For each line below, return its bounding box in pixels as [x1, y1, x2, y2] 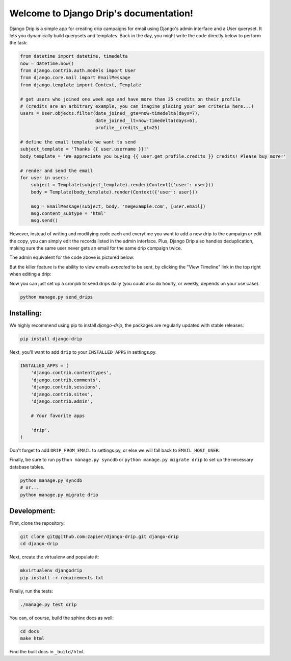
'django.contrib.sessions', [31, 384, 101, 390]
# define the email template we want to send [20, 139, 136, 145]
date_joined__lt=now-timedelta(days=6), [95, 117, 198, 124]
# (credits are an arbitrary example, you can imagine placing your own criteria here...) [20, 104, 254, 109]
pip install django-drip [20, 336, 83, 342]
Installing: [9, 309, 42, 317]
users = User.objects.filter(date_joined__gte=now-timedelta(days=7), [20, 110, 201, 116]
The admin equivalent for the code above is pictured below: [9, 254, 135, 260]
